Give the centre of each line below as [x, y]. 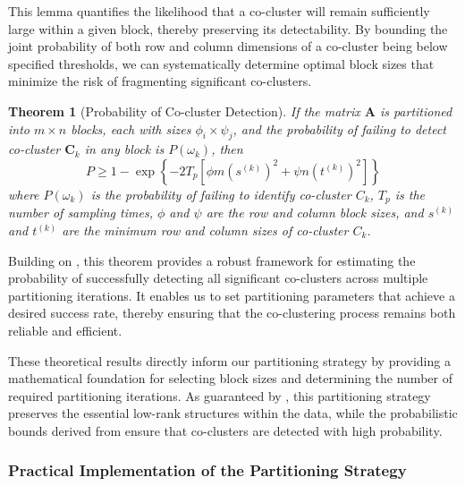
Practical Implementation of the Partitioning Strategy [207, 470]
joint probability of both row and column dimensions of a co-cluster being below [228, 46]
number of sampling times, [80, 213]
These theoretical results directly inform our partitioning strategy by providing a [229, 360]
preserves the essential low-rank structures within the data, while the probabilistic [233, 413]
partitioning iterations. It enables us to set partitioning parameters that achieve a [232, 295]
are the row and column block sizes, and [315, 213]
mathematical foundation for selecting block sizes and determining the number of [230, 378]
